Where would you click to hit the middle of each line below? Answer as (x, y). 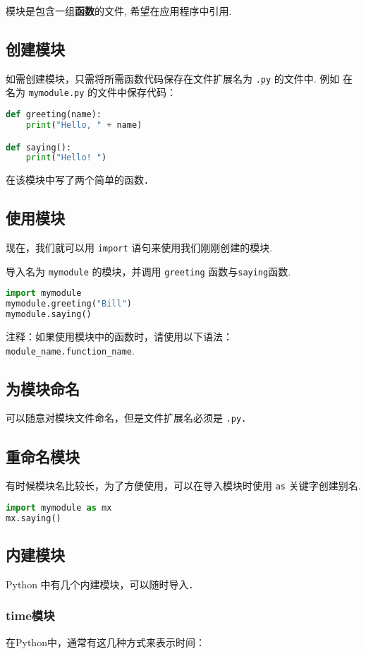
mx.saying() (33, 518)
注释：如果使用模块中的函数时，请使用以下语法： (119, 336)
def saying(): (39, 147)
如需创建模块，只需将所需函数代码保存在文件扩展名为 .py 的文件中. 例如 (173, 78)
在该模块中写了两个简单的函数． (80, 180)
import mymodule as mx (59, 507)
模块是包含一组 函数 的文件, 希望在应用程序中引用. (119, 11)
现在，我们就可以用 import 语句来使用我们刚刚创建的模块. (139, 248)
